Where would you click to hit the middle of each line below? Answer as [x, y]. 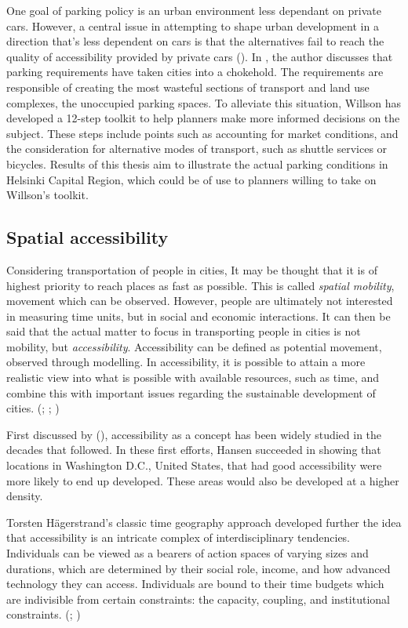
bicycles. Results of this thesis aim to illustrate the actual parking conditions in [197, 163]
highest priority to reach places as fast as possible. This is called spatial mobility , [200, 285]
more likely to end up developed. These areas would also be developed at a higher [203, 480]
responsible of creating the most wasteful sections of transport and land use [188, 87]
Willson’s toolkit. [47, 195]
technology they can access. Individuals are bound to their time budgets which [195, 584]
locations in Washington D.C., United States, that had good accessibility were [194, 465]
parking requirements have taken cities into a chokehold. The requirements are [195, 72]
